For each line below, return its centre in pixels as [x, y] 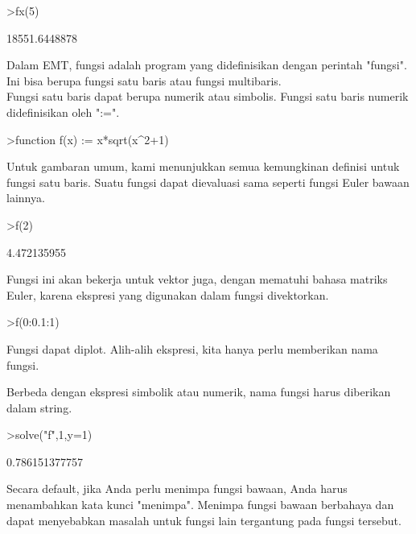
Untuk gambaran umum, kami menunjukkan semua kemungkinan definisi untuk [203, 166]
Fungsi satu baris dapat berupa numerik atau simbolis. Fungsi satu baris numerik [208, 96]
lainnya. [26, 198]
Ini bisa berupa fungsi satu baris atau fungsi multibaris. [144, 80]
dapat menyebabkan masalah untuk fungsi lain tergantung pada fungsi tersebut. [204, 520]
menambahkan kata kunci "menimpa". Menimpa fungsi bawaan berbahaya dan [200, 505]
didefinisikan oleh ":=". [63, 112]
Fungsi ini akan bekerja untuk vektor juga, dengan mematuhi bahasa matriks [197, 279]
